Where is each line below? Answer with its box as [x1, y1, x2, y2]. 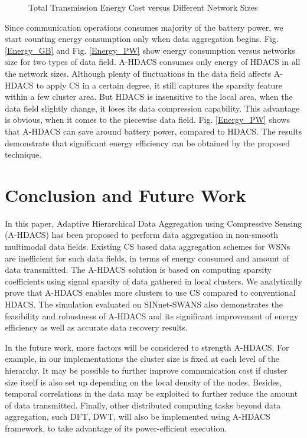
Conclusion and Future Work [5, 182, 246, 207]
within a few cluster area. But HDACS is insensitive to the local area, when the [5, 90, 293, 103]
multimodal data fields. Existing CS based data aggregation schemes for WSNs [5, 240, 290, 253]
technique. [5, 148, 42, 161]
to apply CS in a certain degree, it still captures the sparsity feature [36, 79, 283, 91]
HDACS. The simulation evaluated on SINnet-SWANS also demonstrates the [5, 298, 283, 310]
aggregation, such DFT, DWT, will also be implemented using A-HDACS [5, 410, 270, 423]
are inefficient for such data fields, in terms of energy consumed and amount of [5, 251, 289, 264]
